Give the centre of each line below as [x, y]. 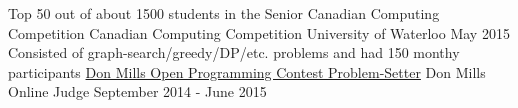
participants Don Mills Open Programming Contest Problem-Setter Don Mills [247, 71]
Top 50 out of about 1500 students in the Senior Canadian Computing [224, 13]
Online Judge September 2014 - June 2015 [137, 91]
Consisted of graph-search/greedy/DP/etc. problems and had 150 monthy [234, 52]
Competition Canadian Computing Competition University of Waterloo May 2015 [259, 32]
